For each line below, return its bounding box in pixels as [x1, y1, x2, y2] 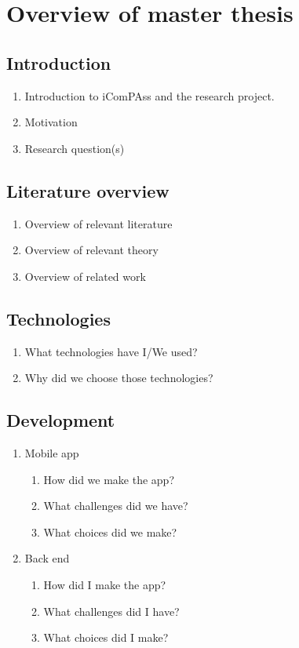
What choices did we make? [43, 523, 177, 540]
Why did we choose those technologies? [24, 370, 213, 386]
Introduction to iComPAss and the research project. [24, 87, 275, 104]
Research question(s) [24, 140, 125, 156]
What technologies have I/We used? [24, 343, 198, 359]
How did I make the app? [43, 576, 166, 592]
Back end [24, 550, 70, 566]
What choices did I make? [43, 629, 169, 646]
